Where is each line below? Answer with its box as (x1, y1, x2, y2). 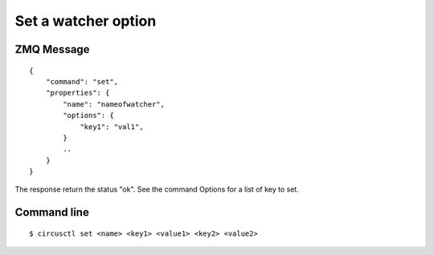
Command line (14, 205, 90, 220)
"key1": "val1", (80, 122, 144, 132)
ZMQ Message (14, 42, 90, 56)
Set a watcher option (14, 12, 157, 30)
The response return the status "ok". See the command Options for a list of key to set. (14, 184, 299, 194)
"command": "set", (45, 77, 119, 86)
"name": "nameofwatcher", (63, 99, 165, 108)
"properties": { (45, 88, 110, 98)
